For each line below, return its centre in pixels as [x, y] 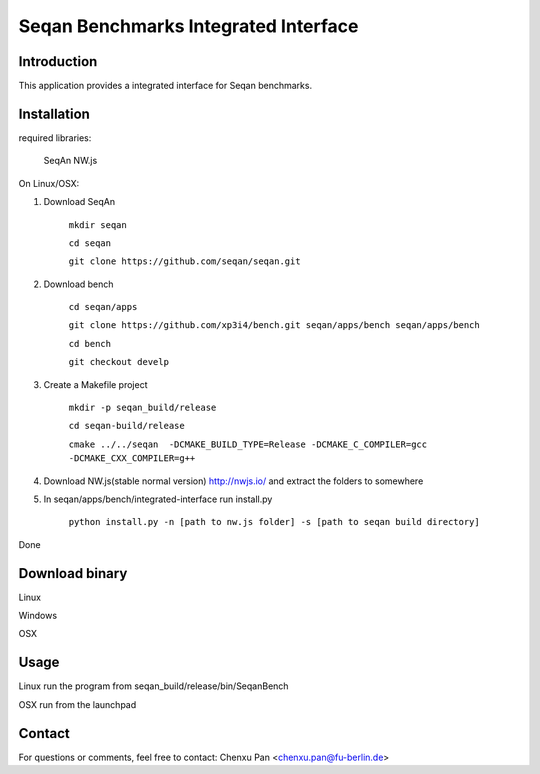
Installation [54, 113]
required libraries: [55, 137]
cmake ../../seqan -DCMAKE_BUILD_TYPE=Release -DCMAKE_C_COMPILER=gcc [248, 444]
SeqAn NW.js [70, 161]
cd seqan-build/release [126, 426]
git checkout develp [119, 362]
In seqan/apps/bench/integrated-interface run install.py [158, 499]
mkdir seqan [97, 224]
